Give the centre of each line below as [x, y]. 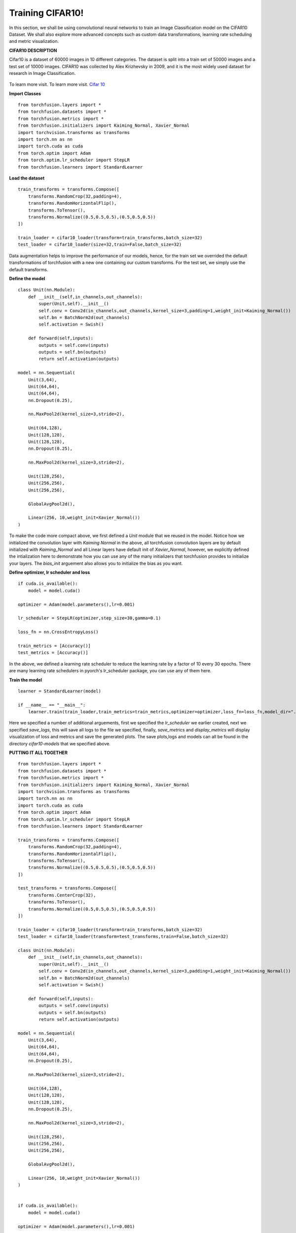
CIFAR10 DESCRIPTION [33, 50]
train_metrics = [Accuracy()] [55, 646]
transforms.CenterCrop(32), [62, 895]
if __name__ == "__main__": [52, 705]
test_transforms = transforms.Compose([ [67, 888]
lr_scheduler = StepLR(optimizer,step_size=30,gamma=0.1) [90, 618]
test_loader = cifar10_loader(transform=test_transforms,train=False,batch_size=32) [123, 937]
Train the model [25, 680]
